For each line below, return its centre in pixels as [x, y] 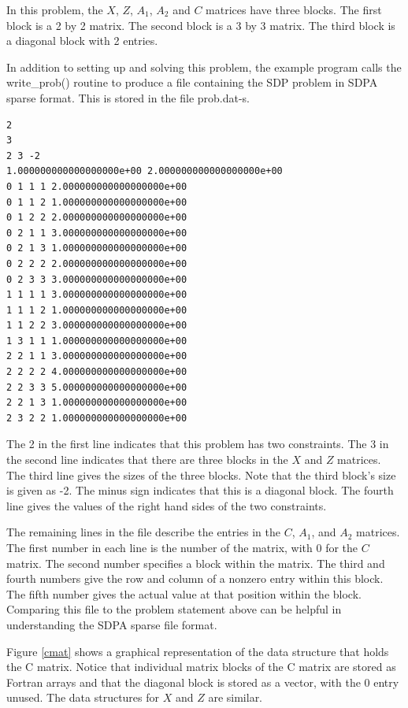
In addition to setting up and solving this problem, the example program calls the [204, 67]
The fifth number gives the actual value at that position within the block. [184, 593]
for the [342, 547]
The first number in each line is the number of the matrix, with [159, 547]
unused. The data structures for [83, 697]
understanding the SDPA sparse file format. [112, 624]
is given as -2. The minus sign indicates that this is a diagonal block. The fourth [200, 490]
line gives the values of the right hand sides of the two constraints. [167, 505]
